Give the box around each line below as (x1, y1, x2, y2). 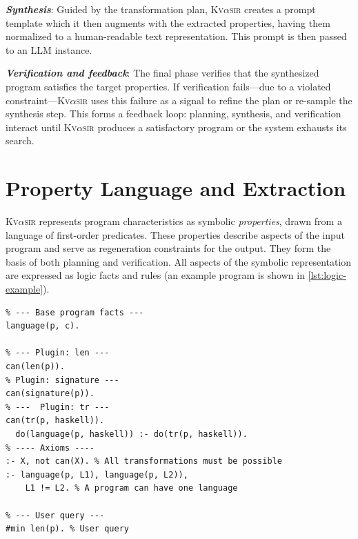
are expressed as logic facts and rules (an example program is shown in (6, 268, 305, 282)
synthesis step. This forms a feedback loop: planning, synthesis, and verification (6, 106, 341, 121)
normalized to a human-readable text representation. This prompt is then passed (6, 29, 347, 43)
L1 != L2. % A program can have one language (25, 483, 238, 493)
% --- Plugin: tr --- (6, 402, 110, 412)
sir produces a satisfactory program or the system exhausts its (83, 119, 347, 134)
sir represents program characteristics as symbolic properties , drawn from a (24, 214, 342, 228)
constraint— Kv (6, 92, 70, 107)
